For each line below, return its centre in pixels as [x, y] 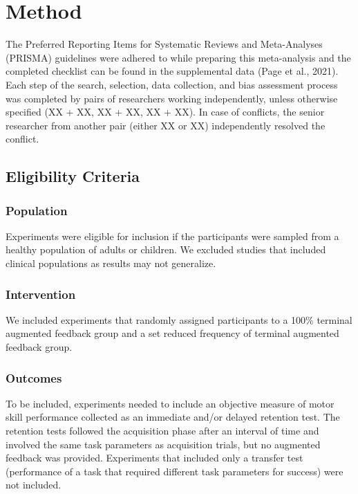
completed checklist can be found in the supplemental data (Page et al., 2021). [172, 71]
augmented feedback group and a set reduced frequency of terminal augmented [172, 333]
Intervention [41, 294]
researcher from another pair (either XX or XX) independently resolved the [166, 125]
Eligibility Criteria [73, 176]
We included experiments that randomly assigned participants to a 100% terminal [179, 319]
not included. [34, 485]
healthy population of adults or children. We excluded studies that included [166, 249]
